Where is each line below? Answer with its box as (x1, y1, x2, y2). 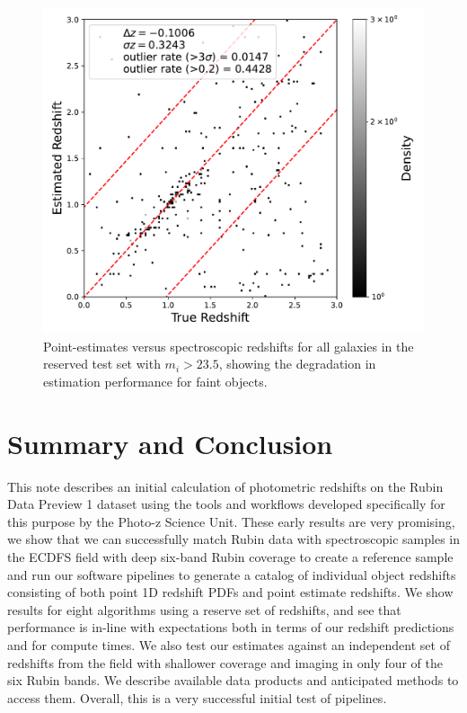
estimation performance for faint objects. (43, 371, 268, 390)
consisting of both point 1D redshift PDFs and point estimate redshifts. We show (7, 583, 454, 602)
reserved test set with (43, 354, 161, 373)
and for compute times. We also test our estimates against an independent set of (7, 635, 450, 654)
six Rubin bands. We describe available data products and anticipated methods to (7, 671, 459, 690)
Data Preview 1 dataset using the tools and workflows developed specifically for (7, 495, 445, 513)
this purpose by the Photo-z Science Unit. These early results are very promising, (7, 512, 455, 530)
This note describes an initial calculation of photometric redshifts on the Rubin (7, 477, 444, 495)
